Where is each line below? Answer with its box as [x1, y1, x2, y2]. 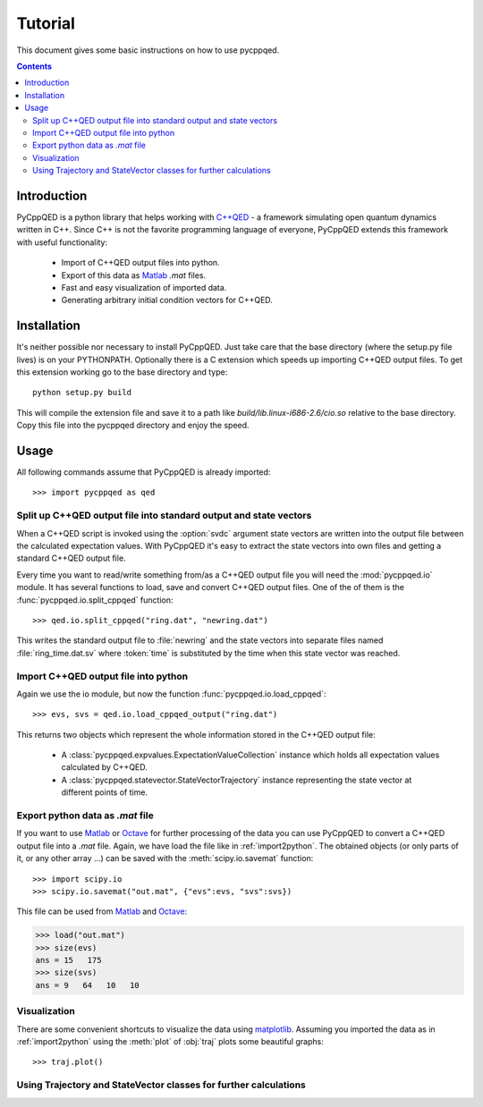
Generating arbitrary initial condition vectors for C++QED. [61, 295, 273, 306]
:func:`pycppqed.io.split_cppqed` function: [16, 595, 174, 605]
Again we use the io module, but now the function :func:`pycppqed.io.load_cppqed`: [16, 689, 326, 699]
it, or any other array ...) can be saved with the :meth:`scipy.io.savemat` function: [16, 853, 314, 864]
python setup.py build [32, 387, 132, 398]
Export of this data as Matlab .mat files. [61, 269, 207, 281]
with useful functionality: [16, 237, 108, 248]
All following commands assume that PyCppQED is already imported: [16, 467, 271, 477]
